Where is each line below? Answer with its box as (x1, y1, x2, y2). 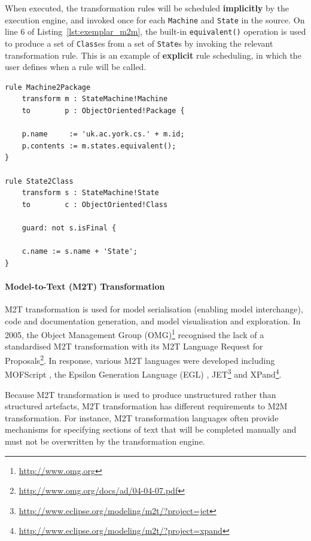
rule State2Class (5, 177, 74, 186)
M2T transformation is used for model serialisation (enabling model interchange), (5, 303, 303, 315)
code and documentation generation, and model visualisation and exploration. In (5, 314, 301, 327)
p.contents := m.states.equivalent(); (22, 141, 176, 150)
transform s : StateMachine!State (22, 189, 159, 197)
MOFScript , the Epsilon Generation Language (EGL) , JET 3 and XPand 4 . (5, 366, 282, 380)
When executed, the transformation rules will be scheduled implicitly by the (5, 2, 289, 14)
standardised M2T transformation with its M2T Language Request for (5, 340, 263, 352)
